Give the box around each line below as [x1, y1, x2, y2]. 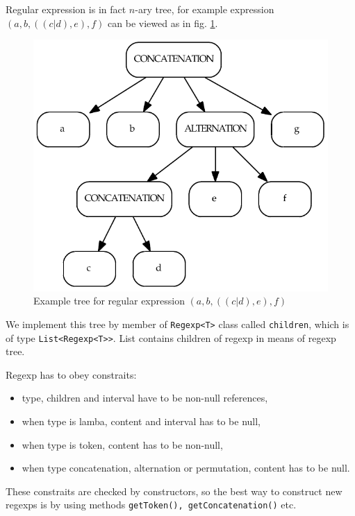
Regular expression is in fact [6, 2, 126, 16]
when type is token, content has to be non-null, [22, 437, 223, 452]
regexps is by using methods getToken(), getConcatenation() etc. [6, 497, 297, 512]
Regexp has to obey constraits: [6, 367, 137, 381]
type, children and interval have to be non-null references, [22, 390, 268, 405]
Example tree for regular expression [33, 293, 185, 308]
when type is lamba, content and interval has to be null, [22, 413, 261, 428]
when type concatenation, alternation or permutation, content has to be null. [22, 461, 350, 475]
